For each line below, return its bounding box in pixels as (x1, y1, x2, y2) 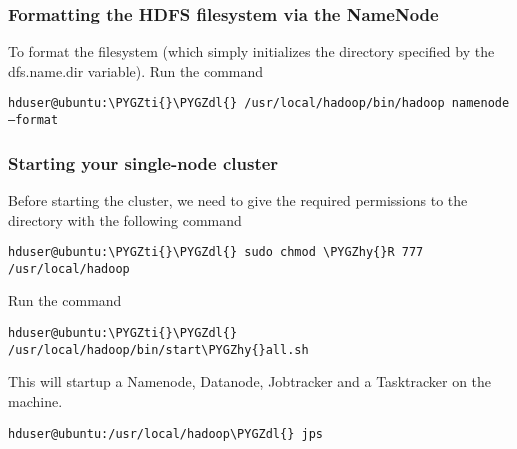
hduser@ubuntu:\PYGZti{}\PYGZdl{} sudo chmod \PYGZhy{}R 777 (8, 245, 424, 260)
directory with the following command (8, 209, 242, 230)
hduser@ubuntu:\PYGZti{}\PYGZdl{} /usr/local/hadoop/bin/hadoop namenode (8, 96, 510, 111)
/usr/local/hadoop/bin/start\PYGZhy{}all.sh (8, 342, 309, 357)
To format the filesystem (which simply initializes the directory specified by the (8, 41, 495, 62)
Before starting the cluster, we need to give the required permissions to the (8, 189, 468, 210)
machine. (8, 390, 63, 411)
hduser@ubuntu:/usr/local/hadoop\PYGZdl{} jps (8, 426, 323, 441)
